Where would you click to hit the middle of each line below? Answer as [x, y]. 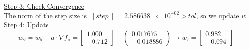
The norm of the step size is [45, 15]
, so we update [218, 15]
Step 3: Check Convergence [44, 6]
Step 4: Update [26, 25]
